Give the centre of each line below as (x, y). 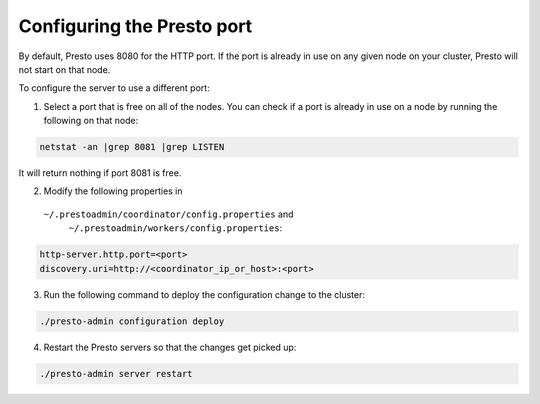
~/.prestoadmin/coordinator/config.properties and (168, 214)
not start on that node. (64, 69)
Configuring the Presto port (135, 26)
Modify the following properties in (113, 191)
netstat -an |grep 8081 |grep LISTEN (132, 147)
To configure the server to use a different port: (114, 88)
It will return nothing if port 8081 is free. (100, 173)
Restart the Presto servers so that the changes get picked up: (170, 347)
